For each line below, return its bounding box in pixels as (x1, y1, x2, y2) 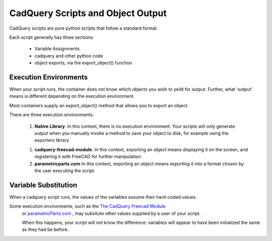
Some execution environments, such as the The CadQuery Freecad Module (9, 203, 166, 209)
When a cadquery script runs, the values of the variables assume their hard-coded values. (9, 194, 197, 200)
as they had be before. (22, 226, 69, 232)
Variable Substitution (9, 181, 78, 189)
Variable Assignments (34, 46, 80, 52)
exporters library (34, 137, 69, 143)
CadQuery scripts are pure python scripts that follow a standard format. (9, 25, 158, 31)
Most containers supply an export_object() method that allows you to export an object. (9, 102, 189, 108)
